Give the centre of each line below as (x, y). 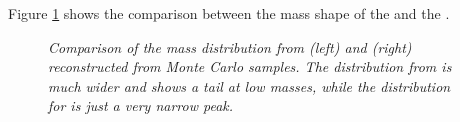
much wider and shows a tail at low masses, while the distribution (249, 85)
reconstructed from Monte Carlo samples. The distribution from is (250, 66)
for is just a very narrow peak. (141, 105)
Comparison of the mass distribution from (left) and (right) (230, 46)
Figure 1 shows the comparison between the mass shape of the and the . (229, 13)
